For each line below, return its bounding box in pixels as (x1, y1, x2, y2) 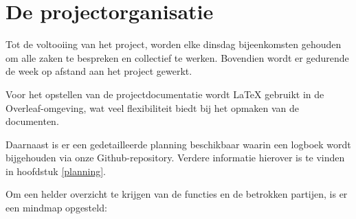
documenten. (5, 114, 59, 128)
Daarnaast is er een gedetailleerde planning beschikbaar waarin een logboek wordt (5, 137, 351, 151)
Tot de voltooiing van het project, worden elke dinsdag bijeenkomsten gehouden (5, 37, 342, 51)
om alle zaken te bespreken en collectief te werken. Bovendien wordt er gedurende (5, 50, 349, 65)
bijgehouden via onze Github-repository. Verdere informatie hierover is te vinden (5, 150, 345, 165)
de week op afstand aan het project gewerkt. (5, 64, 192, 78)
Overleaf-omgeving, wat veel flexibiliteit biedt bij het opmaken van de (5, 100, 300, 115)
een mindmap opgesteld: (5, 200, 107, 215)
